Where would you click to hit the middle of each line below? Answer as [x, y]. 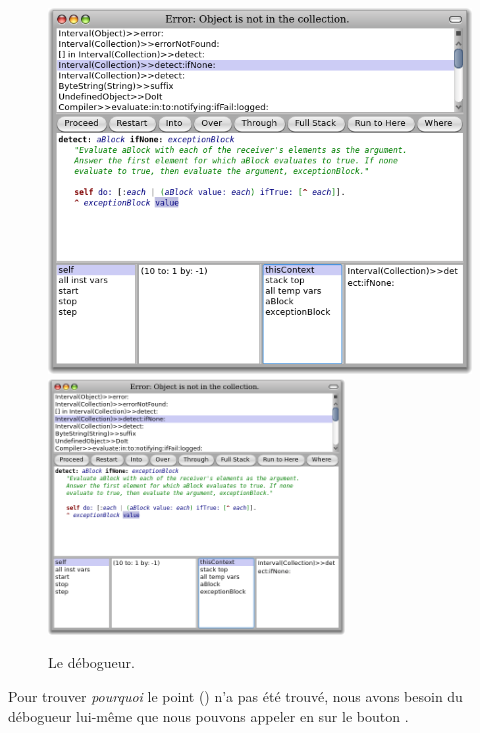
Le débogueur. [91, 662]
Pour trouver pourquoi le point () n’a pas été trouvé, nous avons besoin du [235, 696]
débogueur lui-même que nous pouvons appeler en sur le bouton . [208, 715]
